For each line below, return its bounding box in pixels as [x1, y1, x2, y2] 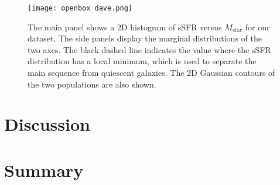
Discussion [4, 112, 90, 136]
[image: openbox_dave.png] [28, 4, 132, 12]
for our [245, 20, 270, 33]
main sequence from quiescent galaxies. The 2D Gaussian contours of [28, 67, 275, 79]
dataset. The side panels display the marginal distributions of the [28, 32, 262, 44]
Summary [4, 158, 84, 181]
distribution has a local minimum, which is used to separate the [28, 55, 257, 67]
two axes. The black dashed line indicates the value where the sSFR [28, 43, 271, 55]
